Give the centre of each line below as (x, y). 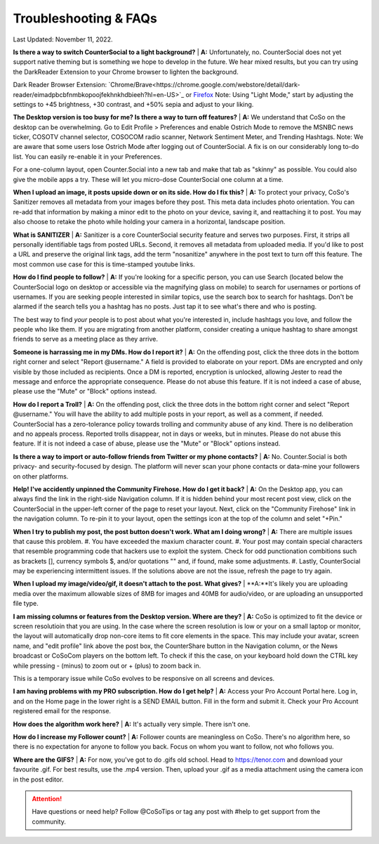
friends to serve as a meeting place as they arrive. (85, 339)
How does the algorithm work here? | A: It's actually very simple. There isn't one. (132, 724)
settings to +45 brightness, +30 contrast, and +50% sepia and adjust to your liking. (133, 104)
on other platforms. (41, 476)
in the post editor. (38, 779)
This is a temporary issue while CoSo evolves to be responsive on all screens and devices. (144, 678)
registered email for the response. (62, 711)
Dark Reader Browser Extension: (60, 85)
